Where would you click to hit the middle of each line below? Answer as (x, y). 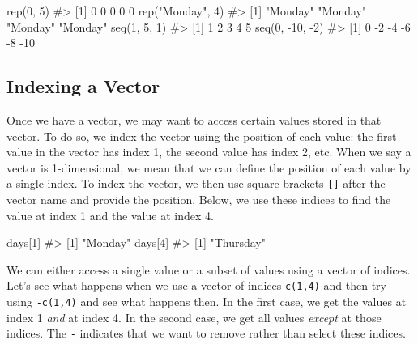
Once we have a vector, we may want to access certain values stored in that (194, 119)
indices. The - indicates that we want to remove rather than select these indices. (206, 333)
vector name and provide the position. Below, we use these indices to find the (199, 200)
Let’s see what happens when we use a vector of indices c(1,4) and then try (197, 285)
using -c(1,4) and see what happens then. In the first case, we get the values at (207, 302)
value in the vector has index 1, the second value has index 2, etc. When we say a (209, 152)
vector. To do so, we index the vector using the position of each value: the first (202, 136)
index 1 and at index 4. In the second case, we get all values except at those (194, 317)
